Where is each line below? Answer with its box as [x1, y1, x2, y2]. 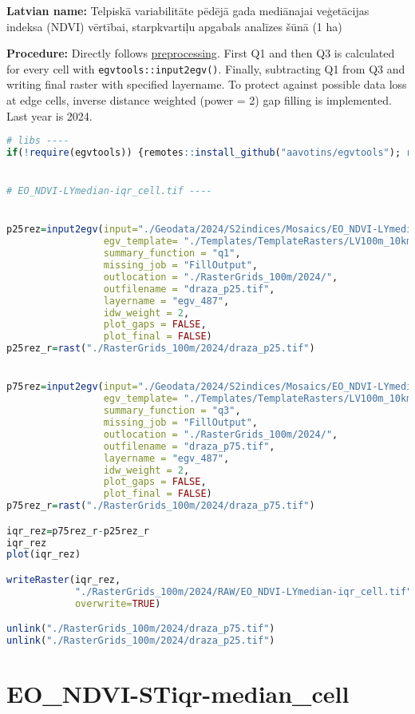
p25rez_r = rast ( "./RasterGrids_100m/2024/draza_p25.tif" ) [6, 343, 315, 355]
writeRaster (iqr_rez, [6, 573, 121, 585]
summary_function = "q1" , [103, 248, 241, 260]
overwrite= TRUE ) [74, 597, 161, 609]
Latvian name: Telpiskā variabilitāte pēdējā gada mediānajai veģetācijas [6, 2, 370, 18]
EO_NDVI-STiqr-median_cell [6, 677, 350, 710]
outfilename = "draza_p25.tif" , [103, 283, 275, 295]
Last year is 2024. [6, 107, 93, 124]
